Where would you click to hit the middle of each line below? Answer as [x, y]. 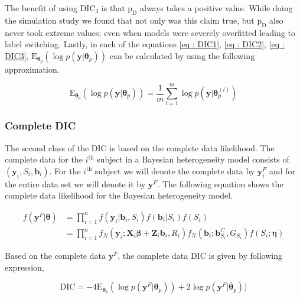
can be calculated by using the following [182, 55]
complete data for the [44, 159]
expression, [25, 267]
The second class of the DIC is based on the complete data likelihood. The [140, 147]
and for [283, 170]
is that [113, 8]
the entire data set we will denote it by [75, 183]
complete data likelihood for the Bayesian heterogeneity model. [119, 195]
